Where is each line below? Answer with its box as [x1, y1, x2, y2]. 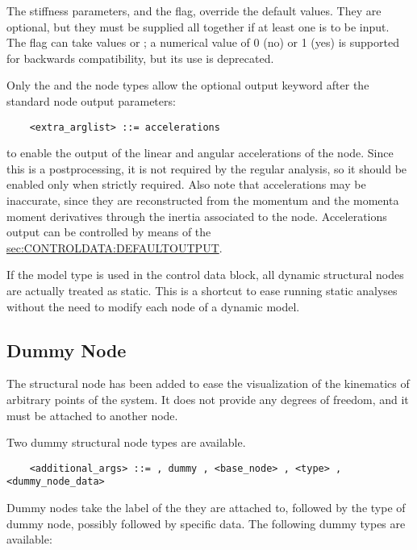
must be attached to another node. [6, 406, 178, 423]
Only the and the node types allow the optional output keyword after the [6, 77, 369, 94]
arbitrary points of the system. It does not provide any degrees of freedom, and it [6, 390, 409, 407]
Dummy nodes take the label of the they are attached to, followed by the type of [6, 499, 406, 516]
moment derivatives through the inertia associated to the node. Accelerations [6, 207, 387, 224]
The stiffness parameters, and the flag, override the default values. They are [6, 2, 382, 19]
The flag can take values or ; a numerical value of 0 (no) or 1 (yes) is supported [6, 34, 399, 51]
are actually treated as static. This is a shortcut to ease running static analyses [6, 281, 398, 298]
